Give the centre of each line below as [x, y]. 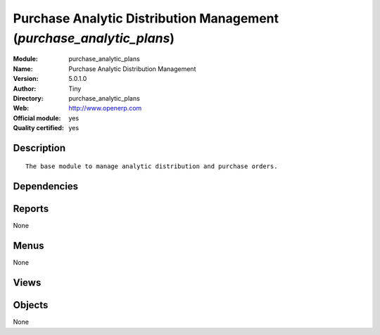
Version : [26, 79]
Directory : [28, 98]
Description [39, 148]
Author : [25, 89]
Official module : [37, 118]
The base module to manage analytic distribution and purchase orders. [152, 166]
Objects [31, 305]
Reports [31, 209]
